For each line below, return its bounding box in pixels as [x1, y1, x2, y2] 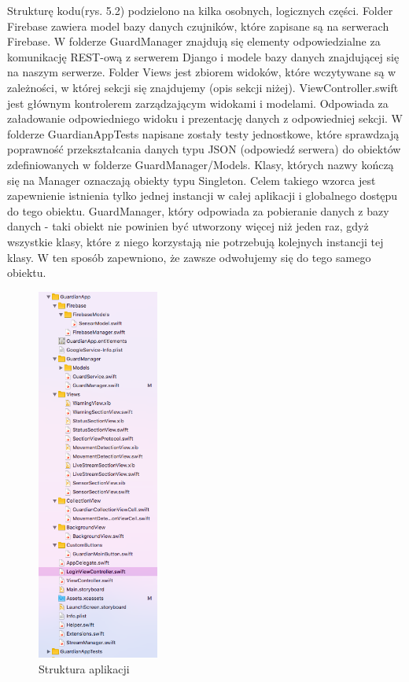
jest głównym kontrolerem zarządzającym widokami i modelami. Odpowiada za [7, 94, 389, 111]
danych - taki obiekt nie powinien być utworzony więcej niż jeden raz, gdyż [7, 218, 369, 234]
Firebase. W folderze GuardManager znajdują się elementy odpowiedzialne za [7, 33, 381, 50]
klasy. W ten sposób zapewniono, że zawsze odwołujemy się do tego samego [7, 249, 371, 265]
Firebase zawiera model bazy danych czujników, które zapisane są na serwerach [7, 17, 389, 34]
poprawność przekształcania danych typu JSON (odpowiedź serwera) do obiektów [7, 141, 401, 157]
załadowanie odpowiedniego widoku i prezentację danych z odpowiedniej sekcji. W [7, 110, 403, 127]
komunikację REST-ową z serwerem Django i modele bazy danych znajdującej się [7, 48, 400, 65]
